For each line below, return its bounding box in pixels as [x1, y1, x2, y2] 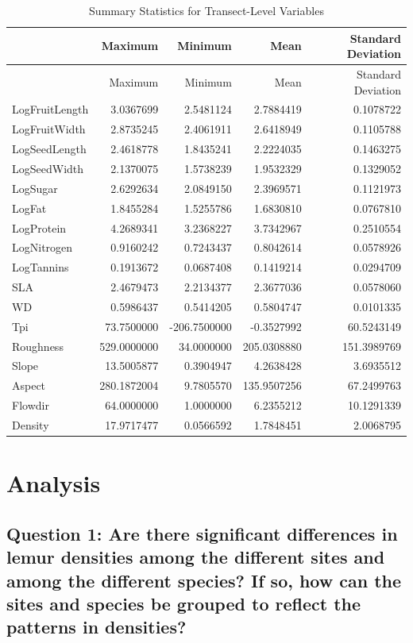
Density [12, 416, 49, 433]
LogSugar [12, 179, 58, 196]
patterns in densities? [6, 614, 187, 639]
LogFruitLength [12, 101, 89, 117]
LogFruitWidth [12, 121, 86, 137]
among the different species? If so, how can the [6, 568, 402, 592]
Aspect [12, 377, 46, 394]
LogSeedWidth [12, 160, 84, 176]
